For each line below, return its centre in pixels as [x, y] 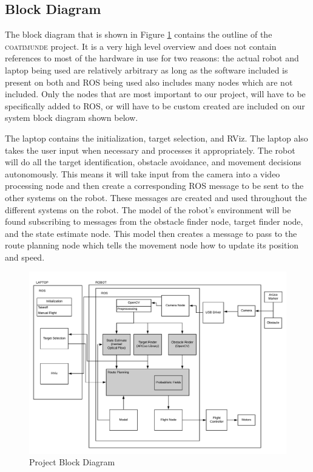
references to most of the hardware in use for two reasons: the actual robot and [152, 58]
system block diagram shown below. [72, 118]
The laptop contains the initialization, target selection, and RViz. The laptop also [156, 138]
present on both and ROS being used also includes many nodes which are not [149, 82]
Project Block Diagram [72, 462]
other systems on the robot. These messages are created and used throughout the [156, 197]
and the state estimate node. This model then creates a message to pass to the [151, 233]
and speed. [25, 257]
